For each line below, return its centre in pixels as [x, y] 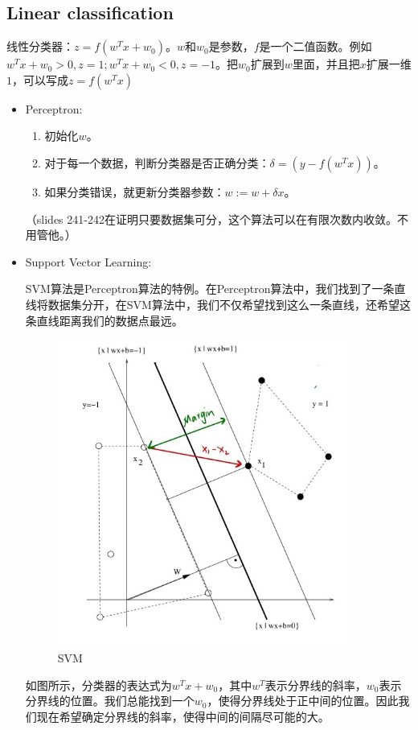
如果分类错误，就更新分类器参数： [135, 191]
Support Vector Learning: [88, 261]
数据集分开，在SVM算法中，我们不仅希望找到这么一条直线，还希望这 [229, 304]
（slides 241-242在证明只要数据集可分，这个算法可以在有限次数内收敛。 [211, 219]
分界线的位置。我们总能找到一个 [110, 701]
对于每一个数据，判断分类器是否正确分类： [157, 162]
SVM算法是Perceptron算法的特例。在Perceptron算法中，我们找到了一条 [210, 289]
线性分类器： [40, 46]
